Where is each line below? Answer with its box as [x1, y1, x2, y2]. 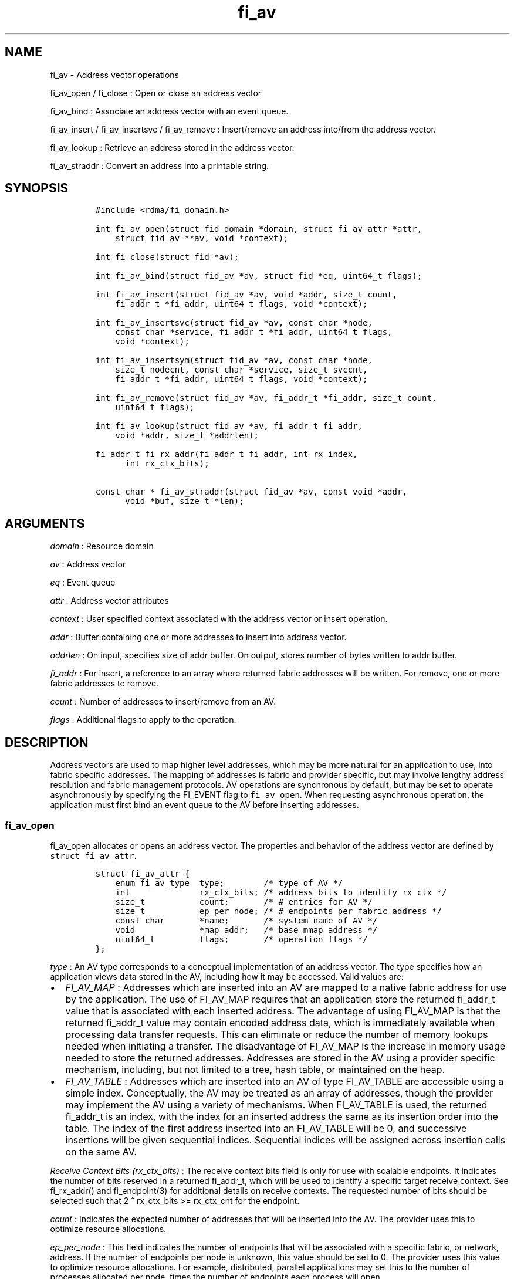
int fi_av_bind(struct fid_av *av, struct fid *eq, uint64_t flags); [95, 271, 422, 281]
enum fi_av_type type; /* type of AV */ [115, 878, 343, 888]
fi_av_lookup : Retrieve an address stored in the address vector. [50, 142, 295, 153]
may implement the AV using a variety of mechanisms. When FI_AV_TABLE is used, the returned [65, 1098, 488, 1111]
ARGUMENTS [5, 516, 85, 531]
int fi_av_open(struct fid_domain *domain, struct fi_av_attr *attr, [95, 224, 422, 234]
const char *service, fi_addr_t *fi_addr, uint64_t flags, [115, 327, 393, 337]
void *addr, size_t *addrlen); [115, 431, 259, 441]
